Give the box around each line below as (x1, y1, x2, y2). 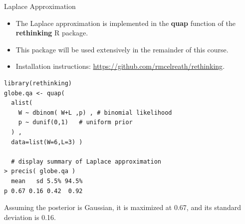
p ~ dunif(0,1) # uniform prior (18, 119, 133, 126)
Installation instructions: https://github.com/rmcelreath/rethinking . (15, 61, 225, 71)
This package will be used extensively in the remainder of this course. (15, 44, 229, 54)
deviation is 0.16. (4, 212, 56, 222)
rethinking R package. (15, 27, 88, 38)
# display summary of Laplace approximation (11, 158, 161, 165)
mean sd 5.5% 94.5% (11, 177, 83, 185)
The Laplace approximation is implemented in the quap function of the (15, 17, 236, 28)
